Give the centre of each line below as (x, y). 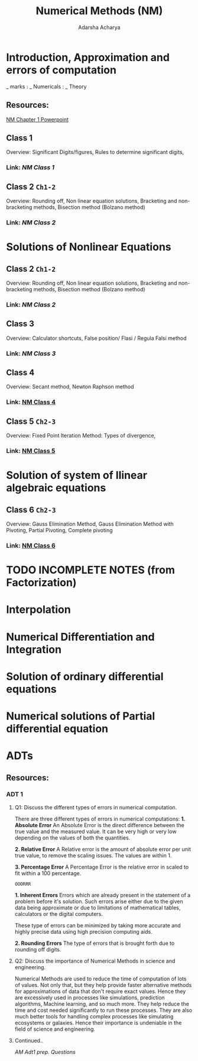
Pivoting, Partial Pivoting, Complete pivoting (60, 530)
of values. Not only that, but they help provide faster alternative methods (103, 985)
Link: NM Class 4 (31, 402)
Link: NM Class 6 (31, 546)
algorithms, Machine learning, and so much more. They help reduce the (102, 1004)
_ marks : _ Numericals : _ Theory (46, 86)
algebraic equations (56, 488)
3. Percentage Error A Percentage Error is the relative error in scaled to (102, 867)
